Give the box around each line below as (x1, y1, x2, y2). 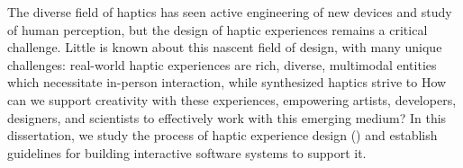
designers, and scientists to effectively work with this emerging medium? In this (7, 108, 447, 127)
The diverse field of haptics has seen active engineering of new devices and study (7, 3, 452, 21)
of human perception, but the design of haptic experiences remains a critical (7, 20, 428, 39)
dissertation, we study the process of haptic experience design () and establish (7, 126, 438, 145)
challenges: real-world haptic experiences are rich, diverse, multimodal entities (7, 55, 437, 74)
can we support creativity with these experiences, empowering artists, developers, (7, 90, 457, 109)
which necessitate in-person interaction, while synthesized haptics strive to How (7, 73, 447, 92)
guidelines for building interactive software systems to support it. (7, 143, 367, 162)
